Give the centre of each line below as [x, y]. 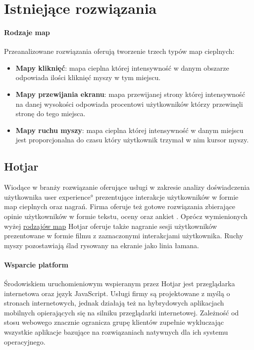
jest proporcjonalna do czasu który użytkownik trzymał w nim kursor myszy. [132, 140]
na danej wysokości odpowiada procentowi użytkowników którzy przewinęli [129, 104]
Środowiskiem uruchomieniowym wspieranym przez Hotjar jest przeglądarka [120, 284]
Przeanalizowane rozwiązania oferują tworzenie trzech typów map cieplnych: [119, 51]
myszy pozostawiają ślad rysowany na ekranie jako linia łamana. [102, 245]
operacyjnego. [25, 341]
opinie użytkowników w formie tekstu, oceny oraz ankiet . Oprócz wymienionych [126, 216]
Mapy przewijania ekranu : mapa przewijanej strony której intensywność [130, 94]
